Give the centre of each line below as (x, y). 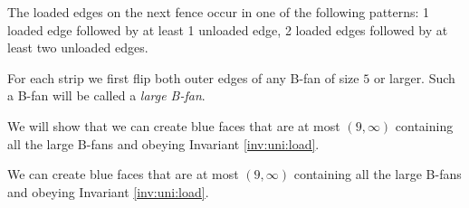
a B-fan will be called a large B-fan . (106, 95)
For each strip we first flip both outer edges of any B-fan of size (183, 77)
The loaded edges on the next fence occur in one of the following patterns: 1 (219, 12)
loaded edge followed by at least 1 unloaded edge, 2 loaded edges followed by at (228, 29)
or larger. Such (414, 77)
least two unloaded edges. (78, 47)
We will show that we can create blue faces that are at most (174, 125)
